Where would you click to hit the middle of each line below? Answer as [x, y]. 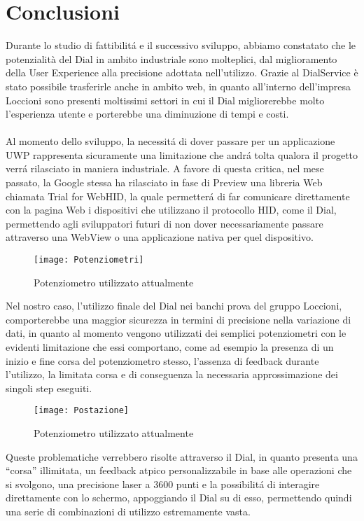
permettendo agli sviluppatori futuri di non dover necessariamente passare [164, 223]
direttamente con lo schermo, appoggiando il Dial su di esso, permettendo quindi [179, 498]
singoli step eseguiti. [49, 388]
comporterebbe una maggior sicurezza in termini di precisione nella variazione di [178, 319]
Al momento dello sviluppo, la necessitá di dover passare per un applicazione [170, 141]
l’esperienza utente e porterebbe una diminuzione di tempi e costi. [147, 114]
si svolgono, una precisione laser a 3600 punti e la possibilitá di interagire [163, 484]
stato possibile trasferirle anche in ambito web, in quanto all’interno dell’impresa [178, 86]
